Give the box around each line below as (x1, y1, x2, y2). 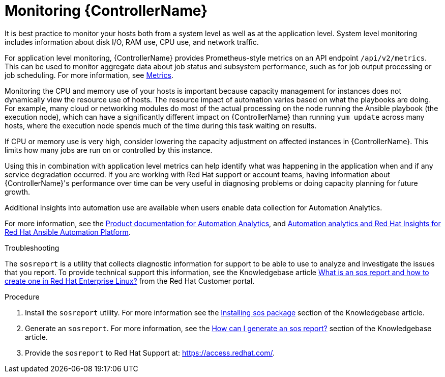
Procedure (5, 292, 40, 301)
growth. (5, 187, 31, 196)
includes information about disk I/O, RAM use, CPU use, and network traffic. (5, 37, 259, 46)
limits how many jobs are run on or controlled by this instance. (5, 145, 213, 154)
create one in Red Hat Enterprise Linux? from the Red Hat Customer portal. (5, 276, 255, 285)
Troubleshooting (5, 243, 60, 252)
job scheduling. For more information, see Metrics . (5, 70, 174, 79)
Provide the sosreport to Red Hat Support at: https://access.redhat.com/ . (25, 348, 275, 357)
